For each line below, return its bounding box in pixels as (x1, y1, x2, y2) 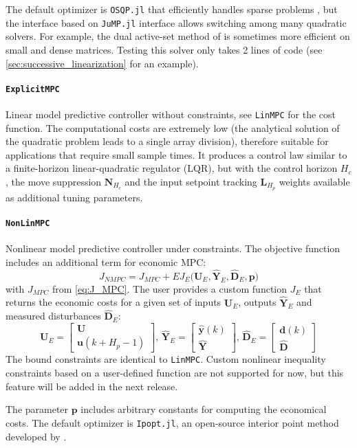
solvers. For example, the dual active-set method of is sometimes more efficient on (6, 29, 350, 43)
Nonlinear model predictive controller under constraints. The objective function (6, 241, 340, 256)
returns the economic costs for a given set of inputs (6, 295, 221, 309)
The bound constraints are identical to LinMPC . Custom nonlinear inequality (6, 352, 326, 366)
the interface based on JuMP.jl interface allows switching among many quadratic (6, 15, 347, 30)
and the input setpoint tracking (125, 174, 257, 188)
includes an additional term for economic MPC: (6, 254, 206, 269)
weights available (279, 174, 350, 188)
